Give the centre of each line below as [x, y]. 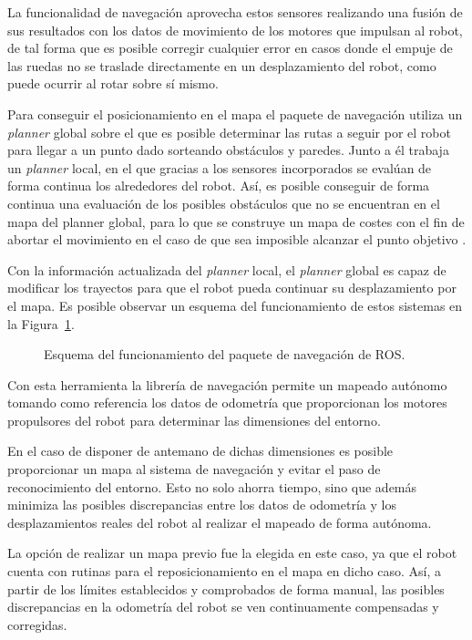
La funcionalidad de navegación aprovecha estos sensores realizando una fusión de [235, 12]
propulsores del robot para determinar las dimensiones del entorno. [194, 420]
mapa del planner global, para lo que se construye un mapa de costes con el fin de [236, 221]
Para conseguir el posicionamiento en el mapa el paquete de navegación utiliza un [235, 114]
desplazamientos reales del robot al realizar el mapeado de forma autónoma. [220, 522]
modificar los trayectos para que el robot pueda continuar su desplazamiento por [232, 288]
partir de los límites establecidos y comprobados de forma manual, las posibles [226, 588]
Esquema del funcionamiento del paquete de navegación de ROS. [225, 354]
